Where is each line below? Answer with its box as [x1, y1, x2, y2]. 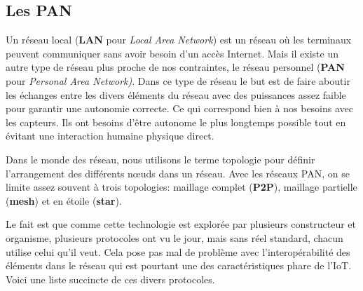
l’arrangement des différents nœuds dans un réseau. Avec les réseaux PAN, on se [6, 165, 350, 180]
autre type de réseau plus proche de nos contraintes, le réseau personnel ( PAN [6, 60, 345, 74]
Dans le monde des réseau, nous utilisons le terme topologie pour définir [6, 151, 315, 166]
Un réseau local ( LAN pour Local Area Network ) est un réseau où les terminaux [6, 32, 352, 47]
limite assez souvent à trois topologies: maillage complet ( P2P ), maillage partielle [6, 180, 357, 194]
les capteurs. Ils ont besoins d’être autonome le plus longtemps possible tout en [6, 114, 346, 129]
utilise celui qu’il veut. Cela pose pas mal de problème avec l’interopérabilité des [6, 244, 350, 259]
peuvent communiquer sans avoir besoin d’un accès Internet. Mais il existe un [6, 46, 339, 60]
